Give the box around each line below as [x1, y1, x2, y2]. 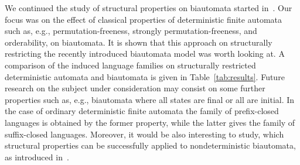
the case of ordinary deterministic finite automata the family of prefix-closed [5, 105, 279, 117]
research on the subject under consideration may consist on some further [5, 82, 265, 94]
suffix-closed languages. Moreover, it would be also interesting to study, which [5, 128, 284, 140]
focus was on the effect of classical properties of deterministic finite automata [5, 13, 282, 25]
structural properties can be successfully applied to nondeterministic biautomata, [5, 139, 296, 152]
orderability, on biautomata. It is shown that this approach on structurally [5, 36, 272, 48]
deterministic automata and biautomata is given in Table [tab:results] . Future [5, 70, 285, 82]
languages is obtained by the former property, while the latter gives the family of [5, 116, 295, 128]
